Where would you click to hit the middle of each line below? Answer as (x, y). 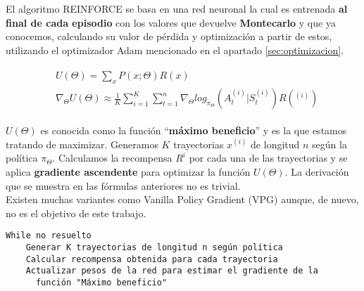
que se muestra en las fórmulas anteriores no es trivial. (123, 185)
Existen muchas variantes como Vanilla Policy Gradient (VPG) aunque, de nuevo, (182, 199)
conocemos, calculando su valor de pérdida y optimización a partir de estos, (169, 36)
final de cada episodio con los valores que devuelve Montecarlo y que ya (171, 22)
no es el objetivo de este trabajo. (76, 213)
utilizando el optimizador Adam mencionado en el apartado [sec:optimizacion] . (175, 50)
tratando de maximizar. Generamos (82, 144)
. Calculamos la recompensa (112, 158)
